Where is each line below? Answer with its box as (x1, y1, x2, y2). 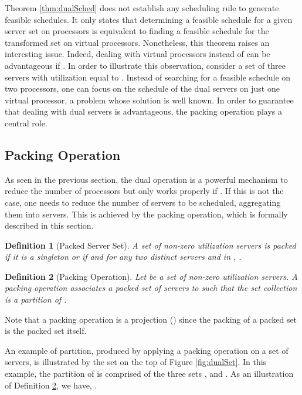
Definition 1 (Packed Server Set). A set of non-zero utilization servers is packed (5, 239, 296, 251)
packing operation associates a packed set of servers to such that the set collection (5, 282, 297, 294)
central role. (5, 116, 47, 129)
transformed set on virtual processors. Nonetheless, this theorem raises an (5, 36, 270, 48)
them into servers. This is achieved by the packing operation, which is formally (5, 207, 288, 220)
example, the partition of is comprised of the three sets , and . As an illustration (5, 367, 294, 380)
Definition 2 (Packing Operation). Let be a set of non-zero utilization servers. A (5, 270, 298, 282)
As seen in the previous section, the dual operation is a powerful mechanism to (5, 173, 288, 185)
